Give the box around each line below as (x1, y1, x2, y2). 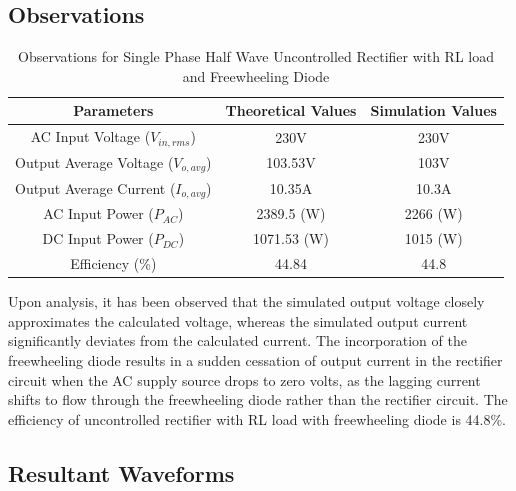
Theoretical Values (225, 100, 357, 121)
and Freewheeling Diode (182, 65, 330, 86)
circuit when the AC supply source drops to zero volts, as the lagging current (8, 369, 481, 390)
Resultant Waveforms (8, 457, 235, 488)
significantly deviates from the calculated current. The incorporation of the (8, 330, 467, 351)
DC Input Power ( (42, 228, 154, 249)
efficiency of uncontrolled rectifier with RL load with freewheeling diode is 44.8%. (8, 408, 507, 429)
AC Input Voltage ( (30, 126, 151, 147)
